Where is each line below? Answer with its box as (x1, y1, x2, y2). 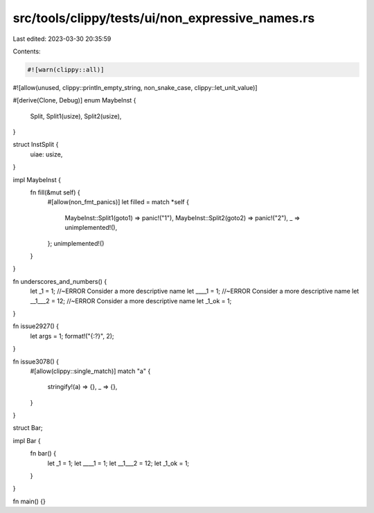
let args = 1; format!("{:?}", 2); (30, 332, 114, 340)
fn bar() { (30, 449, 57, 458)
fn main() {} (12, 497, 46, 505)
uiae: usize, (30, 150, 63, 159)
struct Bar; (12, 424, 43, 432)
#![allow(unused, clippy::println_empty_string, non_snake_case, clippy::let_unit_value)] (12, 83, 258, 91)
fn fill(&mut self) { (30, 188, 81, 197)
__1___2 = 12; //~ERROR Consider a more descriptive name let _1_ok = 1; (30, 296, 232, 305)
